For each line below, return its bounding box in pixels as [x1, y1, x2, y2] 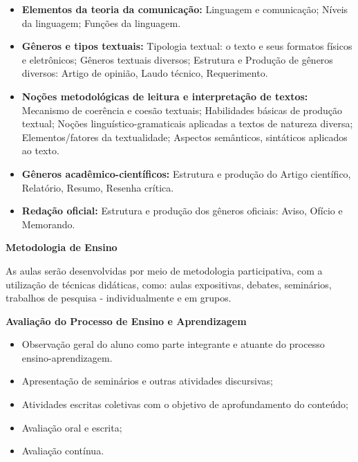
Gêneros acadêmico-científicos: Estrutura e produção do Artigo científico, [21, 166, 351, 181]
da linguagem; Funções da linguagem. [21, 15, 181, 30]
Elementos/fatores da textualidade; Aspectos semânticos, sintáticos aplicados [21, 129, 348, 144]
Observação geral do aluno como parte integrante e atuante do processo [21, 337, 325, 351]
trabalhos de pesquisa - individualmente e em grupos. [6, 290, 232, 305]
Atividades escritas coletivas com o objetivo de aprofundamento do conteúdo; [21, 397, 348, 412]
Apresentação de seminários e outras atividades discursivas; [21, 373, 273, 388]
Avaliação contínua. [21, 443, 104, 458]
